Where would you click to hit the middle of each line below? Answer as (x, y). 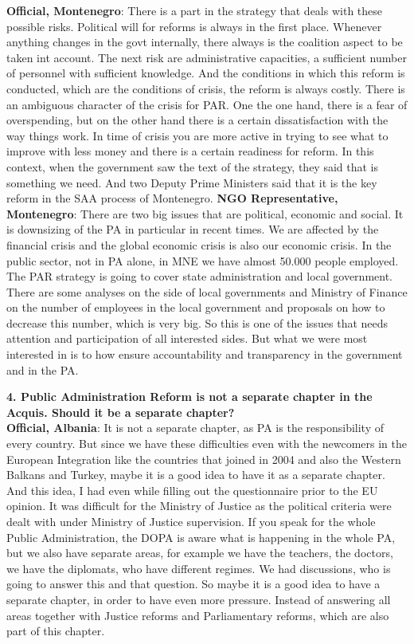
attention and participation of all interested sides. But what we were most (187, 338)
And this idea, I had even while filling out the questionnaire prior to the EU (192, 490)
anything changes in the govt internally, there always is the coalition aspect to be (205, 42)
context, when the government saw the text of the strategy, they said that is (193, 166)
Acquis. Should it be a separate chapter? (121, 412)
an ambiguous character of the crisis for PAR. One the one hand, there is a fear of (207, 104)
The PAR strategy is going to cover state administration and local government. (200, 276)
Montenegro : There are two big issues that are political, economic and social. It (205, 213)
